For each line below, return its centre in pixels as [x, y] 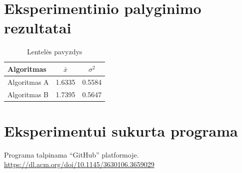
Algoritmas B [28, 94]
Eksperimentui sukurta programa [121, 130]
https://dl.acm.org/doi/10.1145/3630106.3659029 [79, 164]
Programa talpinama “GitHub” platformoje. [71, 154]
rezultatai [38, 28]
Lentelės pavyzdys [54, 52]
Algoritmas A [28, 82]
